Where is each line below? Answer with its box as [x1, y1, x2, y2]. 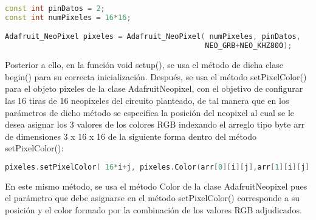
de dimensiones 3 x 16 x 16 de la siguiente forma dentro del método [5, 129, 257, 142]
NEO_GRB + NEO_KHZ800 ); [205, 41, 292, 50]
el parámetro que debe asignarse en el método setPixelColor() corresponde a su [5, 191, 300, 204]
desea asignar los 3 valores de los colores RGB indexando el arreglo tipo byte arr [5, 118, 305, 131]
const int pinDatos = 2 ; [5, 4, 105, 13]
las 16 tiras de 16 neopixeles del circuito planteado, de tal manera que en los [5, 94, 289, 106]
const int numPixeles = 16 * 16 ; [5, 13, 131, 22]
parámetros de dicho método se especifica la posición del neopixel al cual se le [5, 106, 295, 119]
